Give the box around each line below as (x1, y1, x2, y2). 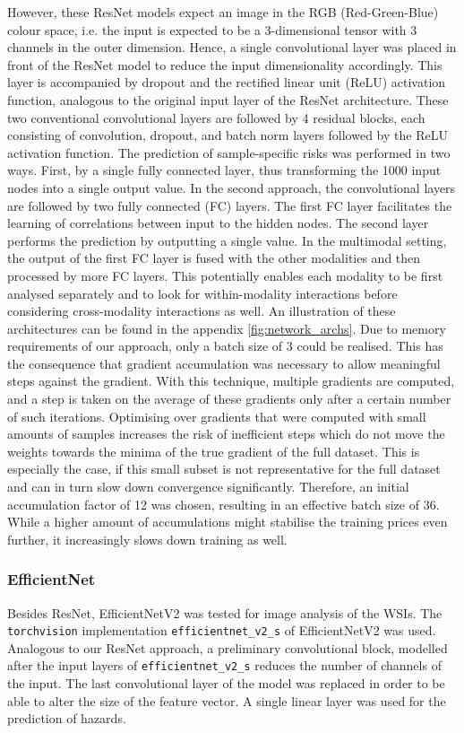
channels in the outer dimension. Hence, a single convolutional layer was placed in (7, 38, 457, 57)
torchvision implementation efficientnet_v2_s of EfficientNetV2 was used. (7, 621, 436, 640)
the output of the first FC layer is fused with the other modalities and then (7, 249, 421, 267)
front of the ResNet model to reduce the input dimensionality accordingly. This (7, 55, 443, 74)
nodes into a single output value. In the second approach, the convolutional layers (7, 178, 456, 196)
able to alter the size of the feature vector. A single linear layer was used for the (7, 691, 446, 710)
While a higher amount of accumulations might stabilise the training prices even (7, 512, 448, 531)
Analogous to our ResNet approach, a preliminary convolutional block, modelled (7, 638, 448, 657)
